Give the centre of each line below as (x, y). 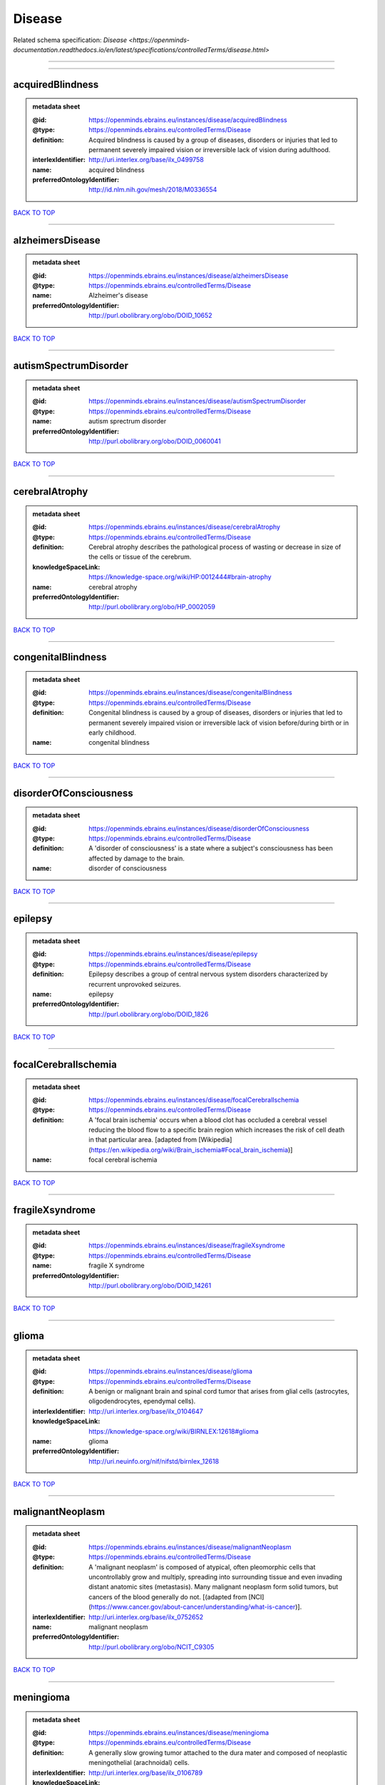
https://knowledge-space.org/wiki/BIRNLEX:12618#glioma (174, 1431)
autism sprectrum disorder (128, 421)
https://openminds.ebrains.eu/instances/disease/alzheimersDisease (189, 276)
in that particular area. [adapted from (143, 1140)
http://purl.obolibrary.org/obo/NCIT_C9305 (152, 1646)
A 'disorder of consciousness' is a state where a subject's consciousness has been (211, 848)
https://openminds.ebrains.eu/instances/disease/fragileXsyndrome (187, 1245)
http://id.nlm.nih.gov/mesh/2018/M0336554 (153, 190)
